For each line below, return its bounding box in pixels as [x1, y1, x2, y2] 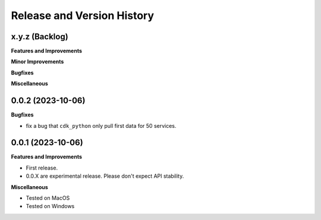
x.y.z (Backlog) [11, 32, 68, 42]
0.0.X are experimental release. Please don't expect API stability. [26, 172, 184, 180]
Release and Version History [11, 9, 155, 22]
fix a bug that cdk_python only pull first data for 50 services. [26, 122, 177, 129]
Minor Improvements [11, 58, 64, 65]
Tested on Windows [26, 203, 75, 210]
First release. [26, 164, 58, 171]
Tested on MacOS [26, 194, 70, 202]
